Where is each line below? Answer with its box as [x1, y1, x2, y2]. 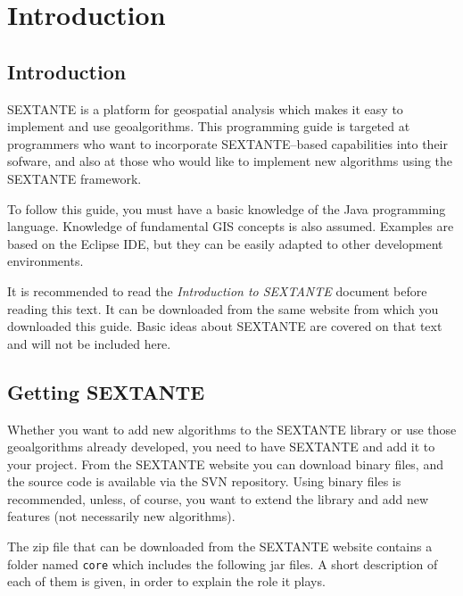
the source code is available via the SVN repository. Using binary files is [7, 472, 401, 491]
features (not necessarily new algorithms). [7, 507, 236, 526]
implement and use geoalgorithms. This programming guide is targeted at [7, 117, 410, 136]
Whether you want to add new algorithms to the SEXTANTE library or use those [7, 419, 457, 438]
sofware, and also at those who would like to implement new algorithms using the [7, 152, 452, 170]
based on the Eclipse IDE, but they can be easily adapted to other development [7, 234, 443, 252]
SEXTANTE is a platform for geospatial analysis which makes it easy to [7, 99, 403, 118]
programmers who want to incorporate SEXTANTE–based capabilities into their [7, 134, 448, 153]
